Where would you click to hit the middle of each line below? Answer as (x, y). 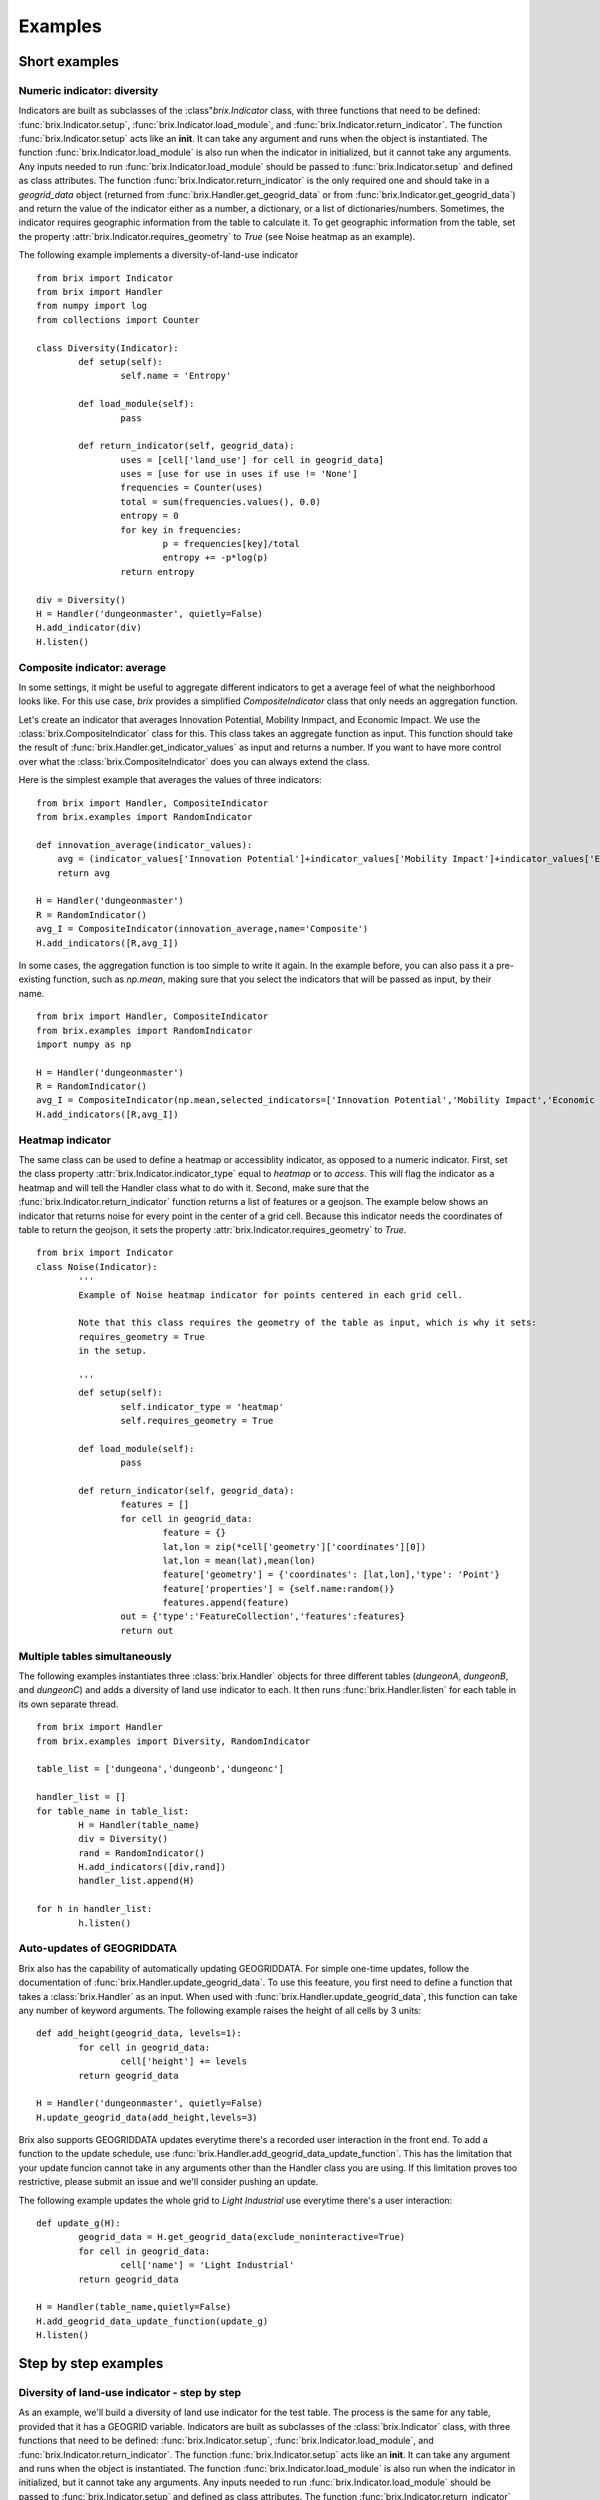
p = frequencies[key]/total (231, 544)
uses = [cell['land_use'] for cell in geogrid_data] (252, 459)
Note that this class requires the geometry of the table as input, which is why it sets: (307, 1323)
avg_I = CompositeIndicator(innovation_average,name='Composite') (202, 929)
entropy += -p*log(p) (215, 558)
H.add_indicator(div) (89, 628)
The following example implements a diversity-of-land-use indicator (158, 255)
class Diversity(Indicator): (107, 348)
